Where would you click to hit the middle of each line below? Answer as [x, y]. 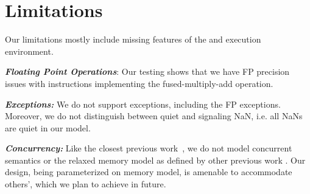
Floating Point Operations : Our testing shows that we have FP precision [147, 71]
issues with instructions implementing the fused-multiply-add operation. [139, 83]
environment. [29, 51]
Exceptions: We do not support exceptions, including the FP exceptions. [143, 104]
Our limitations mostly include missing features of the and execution [133, 39]
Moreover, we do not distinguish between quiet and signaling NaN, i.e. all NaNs [154, 116]
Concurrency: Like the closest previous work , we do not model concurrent [149, 148]
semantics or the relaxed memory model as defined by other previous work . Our [155, 160]
